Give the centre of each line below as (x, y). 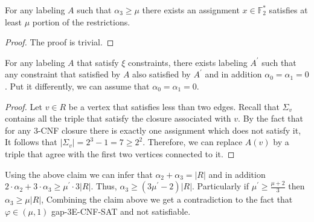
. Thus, (104, 186)
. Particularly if (221, 186)
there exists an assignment (191, 10)
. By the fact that (271, 118)
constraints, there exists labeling (188, 62)
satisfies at (288, 10)
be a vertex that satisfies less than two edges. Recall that (174, 106)
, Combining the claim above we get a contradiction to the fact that (167, 199)
